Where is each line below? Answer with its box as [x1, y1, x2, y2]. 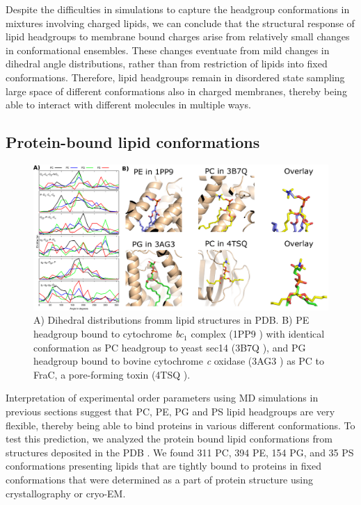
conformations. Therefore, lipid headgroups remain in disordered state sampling [6, 69, 345, 84]
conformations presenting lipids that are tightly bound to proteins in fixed [6, 458, 321, 473]
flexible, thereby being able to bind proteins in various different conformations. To [6, 417, 355, 432]
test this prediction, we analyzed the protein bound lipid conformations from [6, 431, 332, 446]
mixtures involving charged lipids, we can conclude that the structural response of [6, 15, 355, 30]
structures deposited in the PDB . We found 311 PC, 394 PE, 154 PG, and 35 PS [6, 445, 354, 459]
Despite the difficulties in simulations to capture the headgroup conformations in [6, 2, 350, 16]
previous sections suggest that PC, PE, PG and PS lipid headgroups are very [6, 404, 335, 419]
